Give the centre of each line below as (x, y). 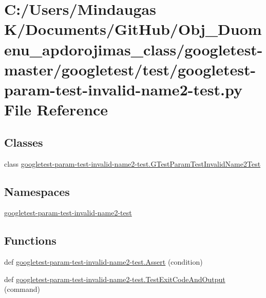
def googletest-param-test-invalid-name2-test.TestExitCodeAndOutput (115, 279)
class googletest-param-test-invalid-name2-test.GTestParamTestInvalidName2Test (132, 163)
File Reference (56, 110)
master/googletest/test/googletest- (130, 69)
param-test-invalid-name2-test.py (123, 89)
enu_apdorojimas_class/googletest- (134, 49)
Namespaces (37, 191)
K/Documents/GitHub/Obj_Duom (133, 29)
